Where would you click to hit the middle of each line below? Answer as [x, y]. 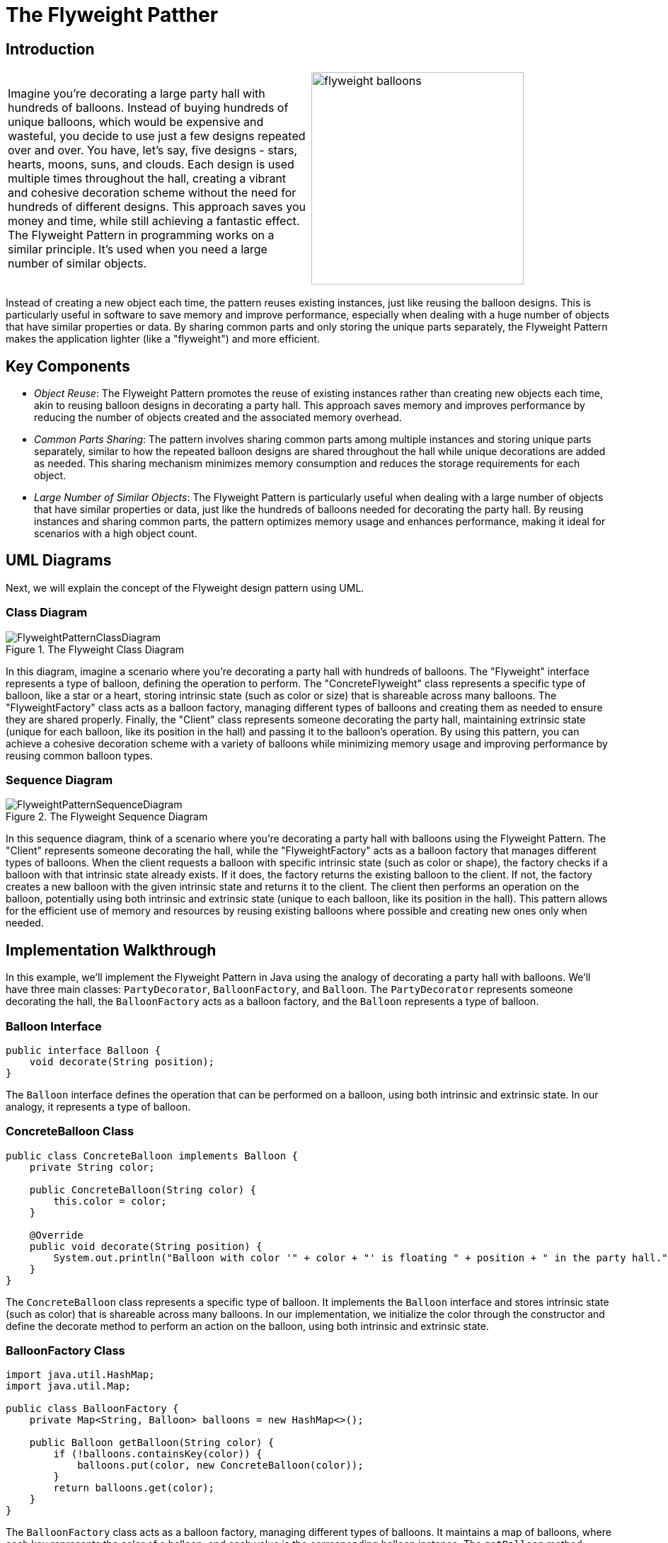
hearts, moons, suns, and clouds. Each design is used [151, 165]
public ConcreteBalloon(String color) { [143, 1189]
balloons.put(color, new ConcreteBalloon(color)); [220, 1465]
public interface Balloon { [83, 1050]
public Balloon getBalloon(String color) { [152, 1443]
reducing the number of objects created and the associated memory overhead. [218, 418]
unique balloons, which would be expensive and [136, 122]
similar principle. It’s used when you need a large [138, 249]
